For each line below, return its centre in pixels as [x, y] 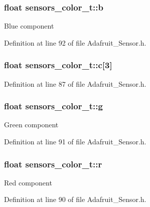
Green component [31, 125]
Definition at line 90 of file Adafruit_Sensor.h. [75, 199]
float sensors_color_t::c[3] [58, 65]
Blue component [29, 26]
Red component [28, 182]
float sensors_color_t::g [53, 106]
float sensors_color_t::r [53, 164]
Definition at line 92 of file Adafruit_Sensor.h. [75, 42]
